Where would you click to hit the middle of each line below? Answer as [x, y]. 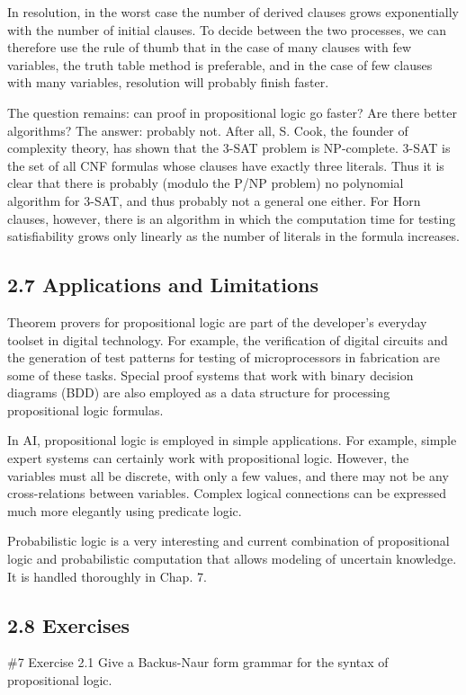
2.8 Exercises [69, 624]
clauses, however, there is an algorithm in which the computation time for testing [232, 218]
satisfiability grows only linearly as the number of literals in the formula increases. [233, 236]
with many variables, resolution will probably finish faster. [168, 82]
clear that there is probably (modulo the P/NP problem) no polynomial [206, 183]
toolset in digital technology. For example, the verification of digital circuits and [228, 339]
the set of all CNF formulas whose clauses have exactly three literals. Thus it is [226, 165]
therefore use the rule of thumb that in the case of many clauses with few [210, 47]
